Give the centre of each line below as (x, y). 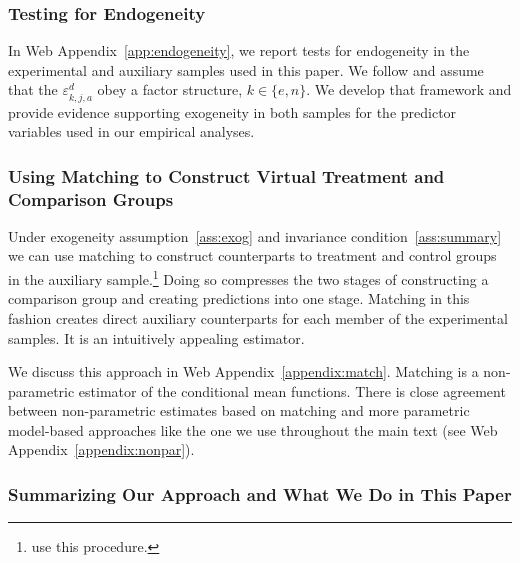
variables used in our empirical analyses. (131, 131)
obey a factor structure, (170, 89)
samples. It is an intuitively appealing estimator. (156, 337)
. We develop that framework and (409, 89)
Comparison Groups (91, 198)
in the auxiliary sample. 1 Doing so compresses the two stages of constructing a (248, 277)
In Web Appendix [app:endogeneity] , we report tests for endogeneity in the (239, 50)
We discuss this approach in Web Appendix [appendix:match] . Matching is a (243, 371)
